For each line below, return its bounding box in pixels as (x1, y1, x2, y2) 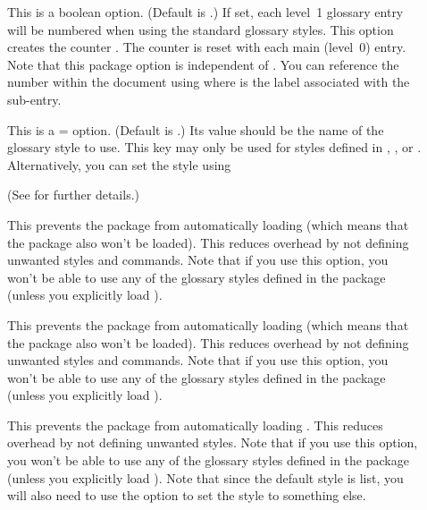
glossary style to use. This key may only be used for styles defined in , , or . (7, 138, 422, 157)
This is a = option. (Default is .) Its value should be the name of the (7, 120, 384, 139)
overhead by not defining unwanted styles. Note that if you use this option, (7, 433, 418, 452)
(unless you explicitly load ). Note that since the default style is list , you (7, 468, 404, 487)
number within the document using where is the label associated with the (7, 72, 410, 91)
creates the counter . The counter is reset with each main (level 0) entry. (7, 38, 406, 56)
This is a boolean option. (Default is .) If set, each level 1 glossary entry (7, 3, 404, 21)
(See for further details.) (7, 185, 139, 204)
